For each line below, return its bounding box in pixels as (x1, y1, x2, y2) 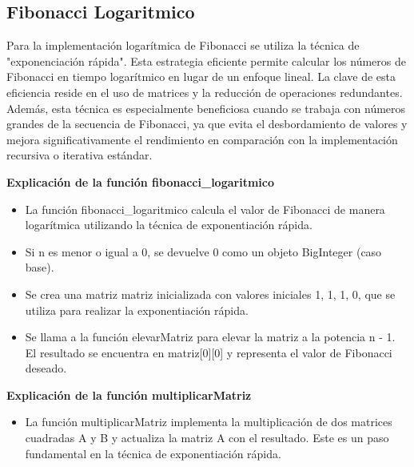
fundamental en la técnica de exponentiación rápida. (25, 445, 281, 461)
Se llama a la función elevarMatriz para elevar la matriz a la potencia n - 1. (25, 328, 396, 345)
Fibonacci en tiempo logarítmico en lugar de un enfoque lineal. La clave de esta (6, 68, 396, 85)
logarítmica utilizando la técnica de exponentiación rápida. (25, 216, 312, 233)
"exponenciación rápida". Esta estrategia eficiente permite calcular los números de (6, 52, 406, 69)
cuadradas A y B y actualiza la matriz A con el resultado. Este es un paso (25, 429, 389, 446)
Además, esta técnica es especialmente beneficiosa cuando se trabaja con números (6, 99, 406, 116)
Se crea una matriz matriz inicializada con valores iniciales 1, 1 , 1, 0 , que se (25, 285, 396, 302)
